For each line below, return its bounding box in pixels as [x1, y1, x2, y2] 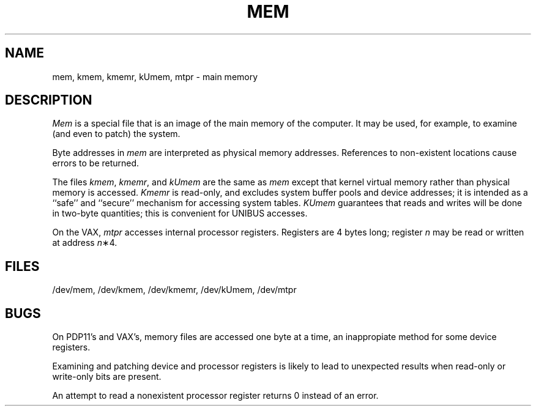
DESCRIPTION [5, 92, 92, 108]
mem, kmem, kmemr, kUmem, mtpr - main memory [52, 71, 258, 82]
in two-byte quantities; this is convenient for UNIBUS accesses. [52, 208, 308, 219]
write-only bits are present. [52, 371, 162, 382]
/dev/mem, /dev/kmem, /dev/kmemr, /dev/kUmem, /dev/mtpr [52, 284, 297, 295]
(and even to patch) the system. [52, 128, 181, 139]
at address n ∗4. [52, 237, 117, 248]
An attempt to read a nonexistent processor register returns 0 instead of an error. [52, 390, 379, 401]
